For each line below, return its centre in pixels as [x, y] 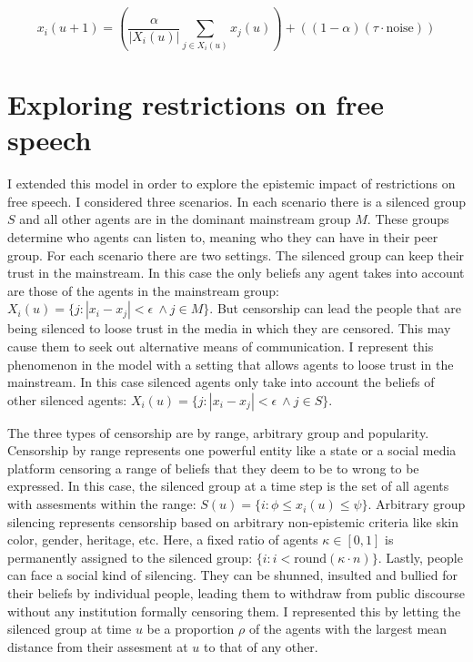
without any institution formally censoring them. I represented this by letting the [234, 611]
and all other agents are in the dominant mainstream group [185, 219]
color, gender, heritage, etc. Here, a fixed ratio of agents [163, 540]
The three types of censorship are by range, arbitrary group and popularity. [218, 432]
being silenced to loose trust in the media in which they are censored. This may [229, 328]
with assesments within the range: [102, 504]
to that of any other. [261, 646]
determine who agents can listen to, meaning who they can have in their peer [223, 236]
